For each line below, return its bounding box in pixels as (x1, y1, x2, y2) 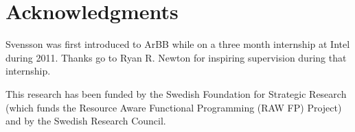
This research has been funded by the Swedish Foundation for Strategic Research (5, 86, 347, 101)
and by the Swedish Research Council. (5, 114, 166, 128)
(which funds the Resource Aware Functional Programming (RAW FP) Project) (5, 100, 342, 114)
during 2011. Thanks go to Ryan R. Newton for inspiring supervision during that (5, 50, 347, 64)
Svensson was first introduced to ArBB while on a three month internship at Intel (5, 37, 350, 51)
